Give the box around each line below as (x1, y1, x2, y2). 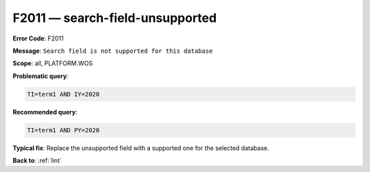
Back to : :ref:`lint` (12, 156, 62, 164)
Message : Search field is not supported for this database (12, 47, 213, 55)
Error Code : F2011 (12, 34, 64, 42)
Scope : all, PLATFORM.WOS (12, 59, 93, 68)
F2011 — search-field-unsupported (12, 10, 217, 25)
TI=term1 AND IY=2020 (27, 90, 100, 98)
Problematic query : (12, 72, 69, 80)
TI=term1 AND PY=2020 (27, 126, 100, 134)
